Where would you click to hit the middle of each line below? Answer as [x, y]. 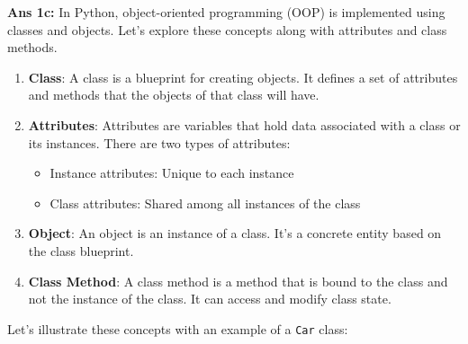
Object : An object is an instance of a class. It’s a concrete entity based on [235, 233]
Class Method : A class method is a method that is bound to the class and [238, 281]
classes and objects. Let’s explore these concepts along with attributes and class [227, 29]
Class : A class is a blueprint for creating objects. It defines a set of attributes [243, 77]
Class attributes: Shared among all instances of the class [205, 203]
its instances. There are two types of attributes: [159, 142]
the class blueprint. [81, 250]
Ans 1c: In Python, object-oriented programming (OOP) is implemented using [226, 12]
